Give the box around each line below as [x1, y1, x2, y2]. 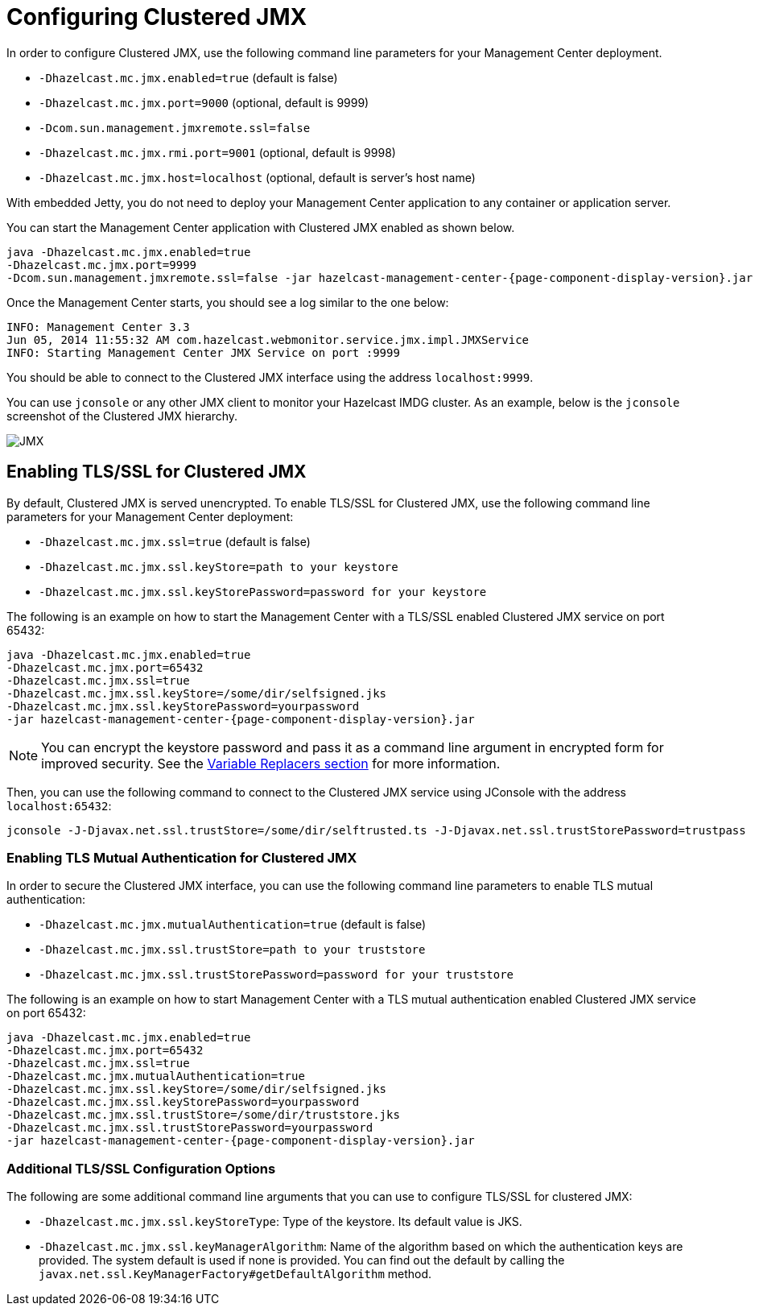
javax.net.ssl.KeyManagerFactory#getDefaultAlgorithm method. [39, 1267, 432, 1281]
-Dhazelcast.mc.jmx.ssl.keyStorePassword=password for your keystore [39, 585, 487, 598]
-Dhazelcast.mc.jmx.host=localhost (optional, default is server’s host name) [39, 170, 476, 184]
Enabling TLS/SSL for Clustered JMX [6, 461, 307, 482]
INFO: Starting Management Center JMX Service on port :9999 [6, 346, 400, 359]
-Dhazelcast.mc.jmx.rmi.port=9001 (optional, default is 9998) [39, 145, 396, 159]
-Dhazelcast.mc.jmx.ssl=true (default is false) [39, 534, 311, 548]
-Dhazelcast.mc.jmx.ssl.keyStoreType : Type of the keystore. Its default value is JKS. [39, 1215, 522, 1229]
